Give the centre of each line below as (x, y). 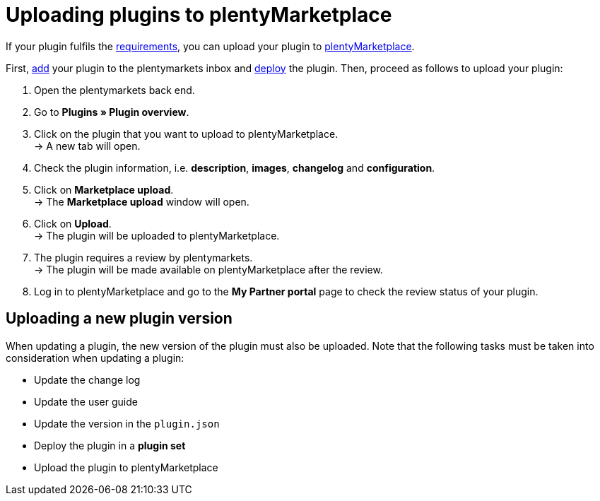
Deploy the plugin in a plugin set (110, 445)
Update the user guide (86, 401)
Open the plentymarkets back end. (114, 90)
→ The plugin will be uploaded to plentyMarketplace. (157, 235)
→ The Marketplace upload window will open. (142, 201)
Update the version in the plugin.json (127, 423)
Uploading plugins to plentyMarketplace (199, 15)
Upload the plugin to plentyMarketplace (126, 467)
